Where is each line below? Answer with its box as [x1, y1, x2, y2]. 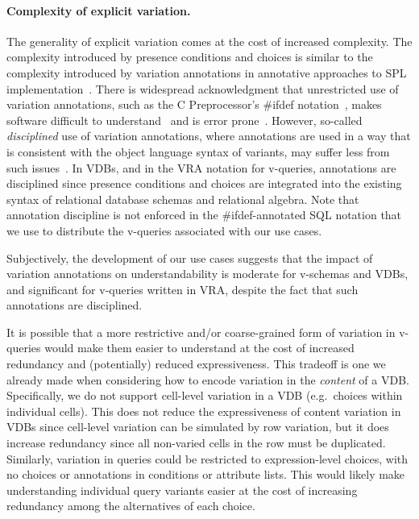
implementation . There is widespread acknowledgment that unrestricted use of [6, 80, 399, 97]
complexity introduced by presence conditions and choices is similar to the [6, 48, 373, 65]
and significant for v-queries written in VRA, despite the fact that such [6, 280, 359, 297]
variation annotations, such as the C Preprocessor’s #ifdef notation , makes [6, 96, 382, 113]
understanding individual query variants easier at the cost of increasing [6, 481, 358, 498]
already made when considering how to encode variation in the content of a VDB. [6, 371, 409, 388]
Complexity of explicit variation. [6, 2, 191, 19]
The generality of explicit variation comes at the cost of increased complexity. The [6, 32, 413, 49]
